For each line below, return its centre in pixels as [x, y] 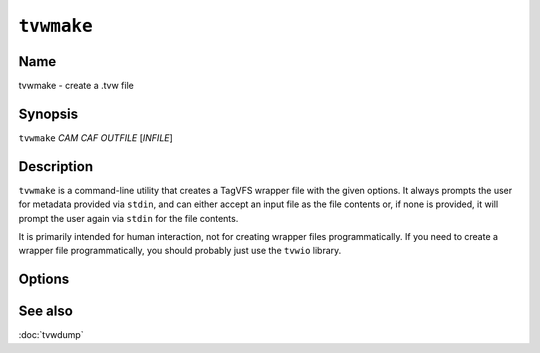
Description [56, 166]
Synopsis [48, 113]
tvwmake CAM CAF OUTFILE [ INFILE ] [96, 137]
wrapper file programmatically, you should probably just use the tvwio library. [180, 251]
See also [46, 311]
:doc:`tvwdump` [51, 335]
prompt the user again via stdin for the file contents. [128, 218]
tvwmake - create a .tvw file [76, 86]
